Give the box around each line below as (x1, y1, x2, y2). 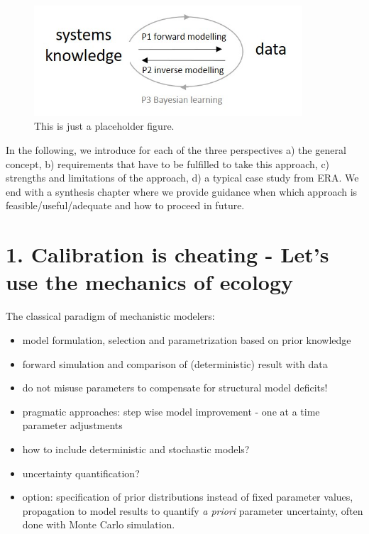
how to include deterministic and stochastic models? (22, 441, 250, 456)
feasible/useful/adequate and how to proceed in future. (6, 198, 245, 213)
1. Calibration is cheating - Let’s (6, 240, 329, 269)
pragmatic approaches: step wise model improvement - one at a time (22, 404, 320, 418)
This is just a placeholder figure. (34, 118, 175, 133)
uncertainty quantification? (22, 465, 140, 480)
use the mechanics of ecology (6, 267, 294, 296)
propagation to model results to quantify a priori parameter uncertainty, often (22, 503, 363, 518)
